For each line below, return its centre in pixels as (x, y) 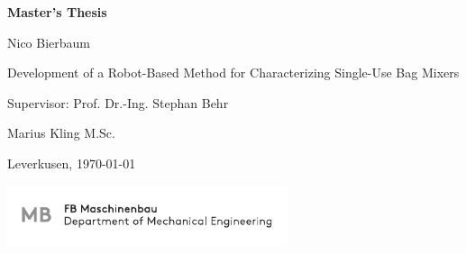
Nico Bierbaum (49, 42)
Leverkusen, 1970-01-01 (72, 163)
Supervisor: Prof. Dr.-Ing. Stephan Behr (118, 102)
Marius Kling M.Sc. (61, 133)
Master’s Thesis (57, 12)
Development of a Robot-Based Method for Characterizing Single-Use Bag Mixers (233, 73)
